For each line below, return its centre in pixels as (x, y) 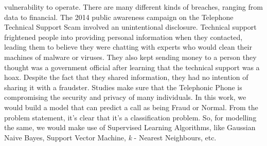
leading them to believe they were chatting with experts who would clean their (128, 47)
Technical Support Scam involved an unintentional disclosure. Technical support (130, 27)
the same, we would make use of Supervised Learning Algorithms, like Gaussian (130, 127)
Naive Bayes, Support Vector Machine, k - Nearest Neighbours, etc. (110, 137)
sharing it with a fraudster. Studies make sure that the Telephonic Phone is (123, 87)
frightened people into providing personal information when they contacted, (123, 37)
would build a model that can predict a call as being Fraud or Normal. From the (131, 107)
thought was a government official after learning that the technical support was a (132, 67)
